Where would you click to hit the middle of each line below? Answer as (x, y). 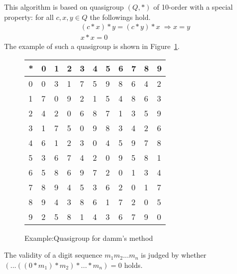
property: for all (29, 17)
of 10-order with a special (193, 7)
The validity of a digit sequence (53, 255)
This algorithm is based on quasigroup (64, 7)
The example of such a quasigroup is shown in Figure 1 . (92, 46)
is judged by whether (174, 255)
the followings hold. (120, 17)
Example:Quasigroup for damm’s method (89, 238)
